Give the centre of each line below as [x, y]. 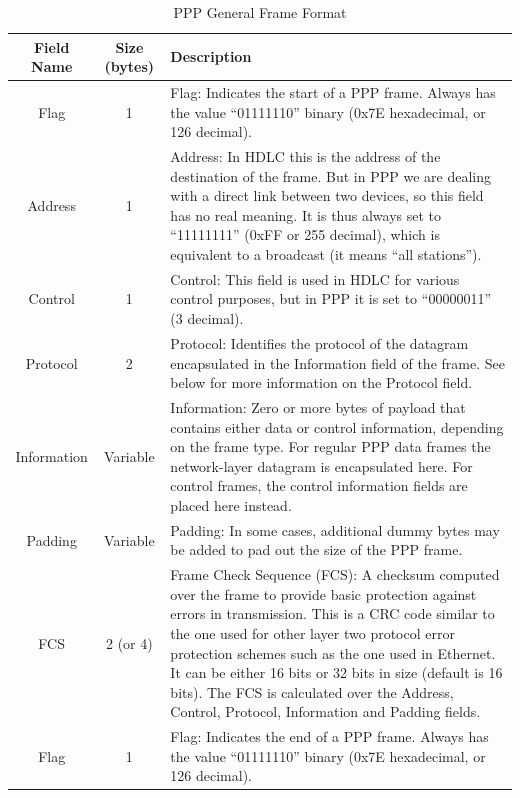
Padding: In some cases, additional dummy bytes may [335, 529]
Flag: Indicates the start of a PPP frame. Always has [333, 92]
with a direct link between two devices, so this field [327, 195]
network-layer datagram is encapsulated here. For [321, 465]
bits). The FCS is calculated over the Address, [312, 691]
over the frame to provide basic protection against [323, 593]
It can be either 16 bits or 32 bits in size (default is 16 [336, 672]
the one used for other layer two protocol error [312, 632]
